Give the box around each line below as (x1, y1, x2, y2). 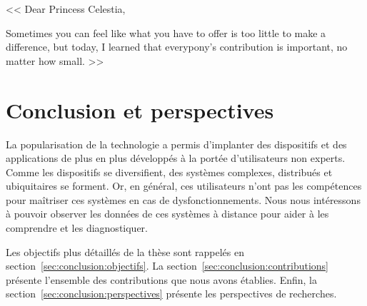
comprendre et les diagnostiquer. (6, 220, 148, 235)
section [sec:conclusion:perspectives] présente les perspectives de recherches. (6, 286, 337, 301)
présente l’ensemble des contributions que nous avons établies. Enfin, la (6, 272, 317, 287)
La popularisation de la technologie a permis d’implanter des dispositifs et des (6, 136, 347, 151)
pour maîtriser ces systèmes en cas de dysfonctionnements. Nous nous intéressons (6, 192, 361, 207)
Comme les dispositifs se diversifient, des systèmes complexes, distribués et (6, 164, 333, 179)
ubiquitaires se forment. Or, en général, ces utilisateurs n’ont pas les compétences (6, 178, 362, 193)
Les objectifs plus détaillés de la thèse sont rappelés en (6, 244, 245, 259)
